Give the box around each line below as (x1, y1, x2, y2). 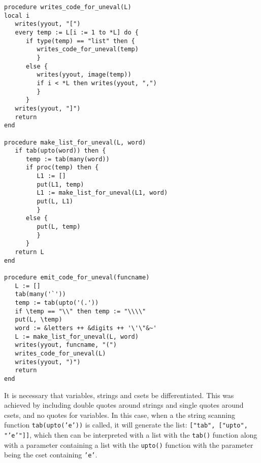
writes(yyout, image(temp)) (37, 71, 132, 79)
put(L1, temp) (37, 181, 84, 188)
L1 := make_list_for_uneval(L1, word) (37, 189, 168, 197)
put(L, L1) (37, 198, 74, 205)
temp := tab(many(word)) (25, 155, 110, 163)
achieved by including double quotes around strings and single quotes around (4, 400, 244, 410)
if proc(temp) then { (25, 164, 99, 171)
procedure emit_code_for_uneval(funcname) (4, 274, 150, 281)
